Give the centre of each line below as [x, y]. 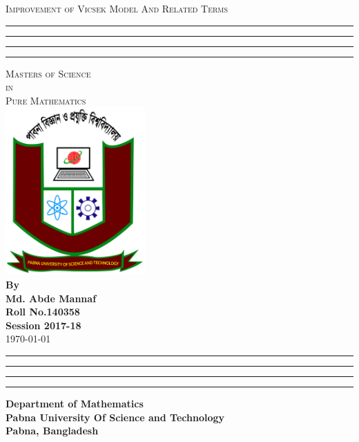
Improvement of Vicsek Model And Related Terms [117, 8]
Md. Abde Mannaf [51, 298]
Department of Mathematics [75, 403]
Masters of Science [48, 73]
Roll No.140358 [43, 312]
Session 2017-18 [43, 325]
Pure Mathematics [46, 100]
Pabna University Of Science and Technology [115, 417]
